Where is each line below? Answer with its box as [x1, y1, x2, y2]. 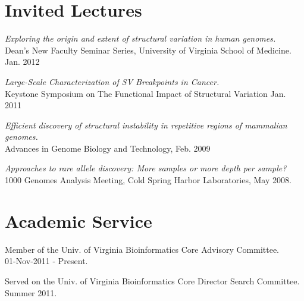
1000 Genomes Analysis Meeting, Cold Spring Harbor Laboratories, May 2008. [5, 174, 292, 186]
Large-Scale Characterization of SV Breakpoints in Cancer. [5, 75, 220, 87]
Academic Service [5, 208, 152, 233]
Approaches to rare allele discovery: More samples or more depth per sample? [5, 162, 287, 174]
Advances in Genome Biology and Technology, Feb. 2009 [5, 142, 211, 154]
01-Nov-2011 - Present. [5, 255, 88, 267]
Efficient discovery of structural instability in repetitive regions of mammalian [5, 118, 287, 131]
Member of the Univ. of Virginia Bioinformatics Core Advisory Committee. [5, 243, 279, 255]
